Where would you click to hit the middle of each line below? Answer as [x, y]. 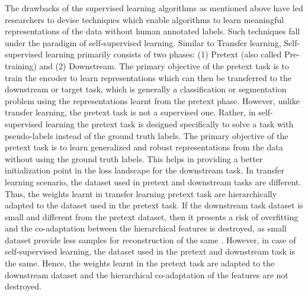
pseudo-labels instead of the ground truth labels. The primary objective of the [147, 135]
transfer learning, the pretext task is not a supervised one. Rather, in [130, 112]
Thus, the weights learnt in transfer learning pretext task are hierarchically [141, 193]
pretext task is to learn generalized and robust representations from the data [144, 147]
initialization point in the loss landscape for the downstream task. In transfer [145, 170]
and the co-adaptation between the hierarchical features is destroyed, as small [146, 228]
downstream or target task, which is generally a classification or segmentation [146, 89]
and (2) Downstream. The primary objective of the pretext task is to [164, 65]
